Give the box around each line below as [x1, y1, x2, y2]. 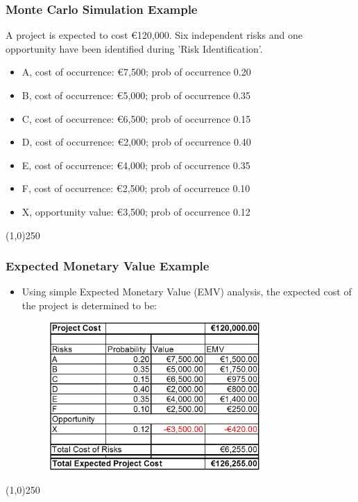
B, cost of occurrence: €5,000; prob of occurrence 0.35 [22, 88, 251, 102]
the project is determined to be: [22, 297, 157, 312]
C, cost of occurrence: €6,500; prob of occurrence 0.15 [22, 111, 251, 125]
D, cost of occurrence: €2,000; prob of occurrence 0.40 [22, 135, 251, 149]
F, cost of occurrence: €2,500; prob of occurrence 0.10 [22, 181, 250, 196]
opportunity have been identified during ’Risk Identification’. [6, 41, 263, 55]
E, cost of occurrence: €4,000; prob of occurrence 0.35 [22, 157, 250, 172]
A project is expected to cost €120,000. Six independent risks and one [6, 28, 302, 42]
